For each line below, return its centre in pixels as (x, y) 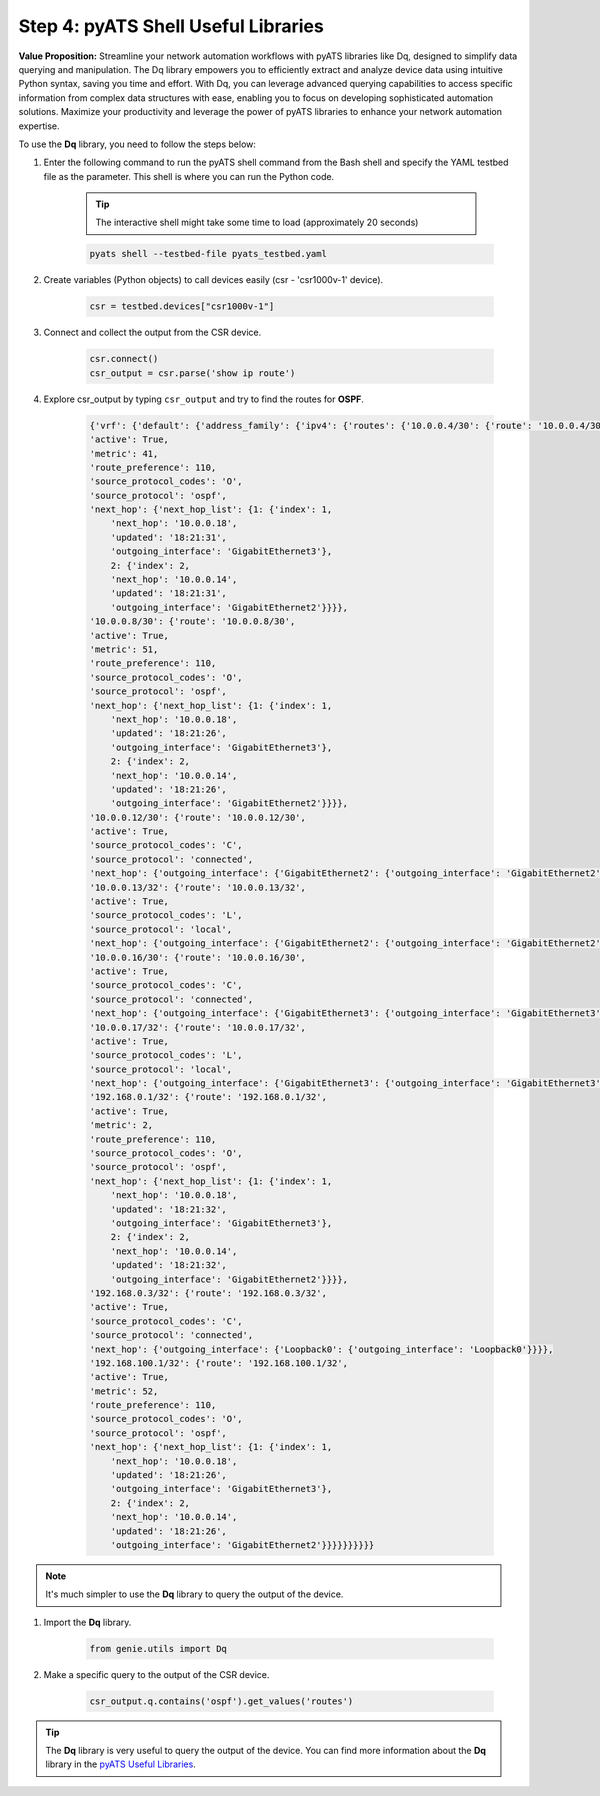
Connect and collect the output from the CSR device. (152, 332)
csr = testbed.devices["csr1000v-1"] (182, 306)
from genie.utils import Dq (158, 1648)
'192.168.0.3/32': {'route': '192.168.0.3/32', (208, 1293)
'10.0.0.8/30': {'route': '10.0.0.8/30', (192, 621)
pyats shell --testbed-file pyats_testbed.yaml (208, 254)
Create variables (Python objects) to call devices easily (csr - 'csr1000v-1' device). (213, 280)
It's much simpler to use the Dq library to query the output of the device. (194, 1594)
